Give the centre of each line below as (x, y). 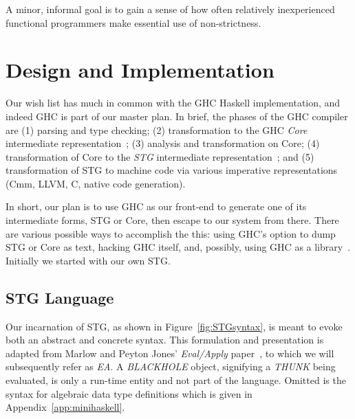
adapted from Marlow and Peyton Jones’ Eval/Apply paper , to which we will (170, 353)
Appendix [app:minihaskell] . (65, 407)
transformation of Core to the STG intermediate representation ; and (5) (160, 156)
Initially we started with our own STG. (88, 260)
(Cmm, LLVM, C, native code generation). (96, 183)
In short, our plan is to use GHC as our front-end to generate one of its (156, 206)
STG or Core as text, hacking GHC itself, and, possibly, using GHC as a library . (178, 247)
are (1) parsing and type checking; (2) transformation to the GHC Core (157, 129)
